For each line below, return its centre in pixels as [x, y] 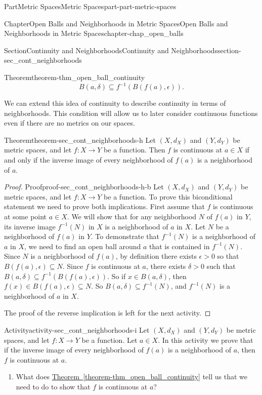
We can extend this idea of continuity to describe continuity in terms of [115, 103]
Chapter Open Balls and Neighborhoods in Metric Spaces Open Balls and [116, 23]
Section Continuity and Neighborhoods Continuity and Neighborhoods [111, 50]
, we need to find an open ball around [83, 246]
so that [228, 256]
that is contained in [180, 246]
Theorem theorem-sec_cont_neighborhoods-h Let [80, 140]
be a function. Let [110, 340]
